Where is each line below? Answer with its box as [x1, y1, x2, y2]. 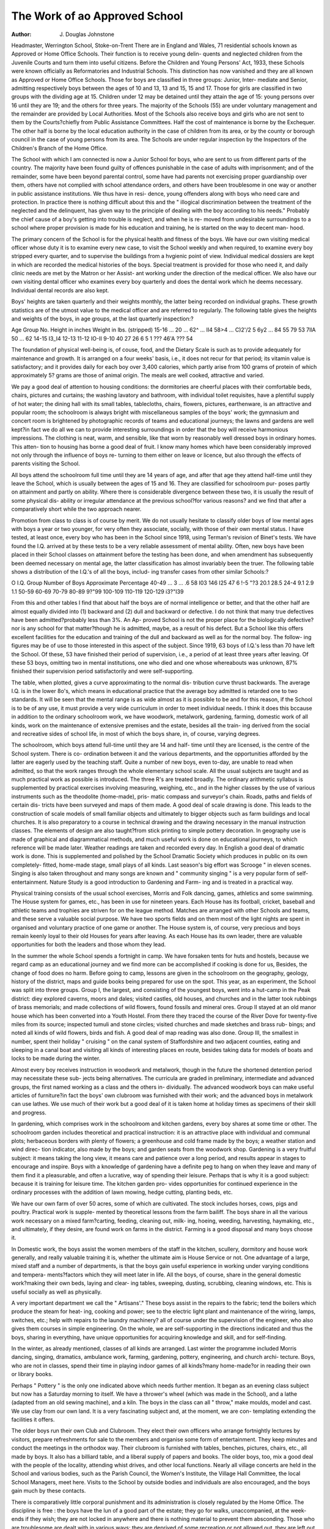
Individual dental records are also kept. [11, 286, 109, 294]
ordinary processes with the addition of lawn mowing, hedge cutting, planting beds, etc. [11, 1188, 233, 1196]
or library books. [11, 1371, 53, 1378]
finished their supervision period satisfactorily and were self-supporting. [11, 667, 194, 675]
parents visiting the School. [11, 460, 81, 467]
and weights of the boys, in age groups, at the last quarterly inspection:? [11, 315, 194, 322]
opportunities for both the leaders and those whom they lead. [11, 941, 166, 948]
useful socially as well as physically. [11, 1288, 102, 1295]
